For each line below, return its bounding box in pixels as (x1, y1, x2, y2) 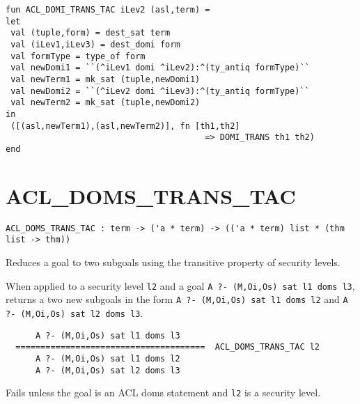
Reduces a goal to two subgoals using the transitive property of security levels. (6, 254, 341, 269)
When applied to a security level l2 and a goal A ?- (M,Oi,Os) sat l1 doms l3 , (6, 278, 355, 293)
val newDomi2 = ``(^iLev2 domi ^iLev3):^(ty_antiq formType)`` (10, 86, 310, 96)
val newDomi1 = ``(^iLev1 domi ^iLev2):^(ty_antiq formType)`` (10, 63, 310, 73)
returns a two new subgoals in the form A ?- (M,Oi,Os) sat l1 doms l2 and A (6, 292, 348, 306)
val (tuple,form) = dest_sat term (10, 28, 171, 38)
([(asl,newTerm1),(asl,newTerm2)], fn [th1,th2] (10, 121, 240, 131)
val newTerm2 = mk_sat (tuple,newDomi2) (10, 98, 201, 108)
